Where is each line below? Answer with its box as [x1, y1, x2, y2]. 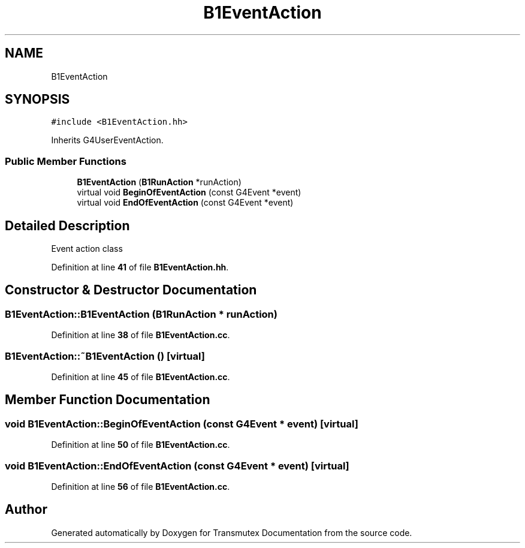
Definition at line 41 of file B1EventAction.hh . [51, 262, 229, 273]
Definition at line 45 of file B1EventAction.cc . [51, 372, 230, 382]
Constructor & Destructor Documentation [5, 282, 257, 298]
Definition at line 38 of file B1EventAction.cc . [51, 330, 230, 341]
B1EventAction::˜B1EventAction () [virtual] [5, 350, 205, 362]
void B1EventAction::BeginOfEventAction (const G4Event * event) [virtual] [5, 417, 358, 430]
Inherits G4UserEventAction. [51, 135, 164, 146]
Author [5, 502, 47, 517]
